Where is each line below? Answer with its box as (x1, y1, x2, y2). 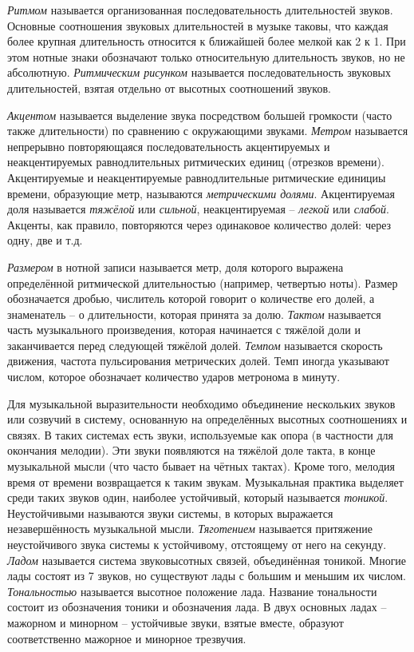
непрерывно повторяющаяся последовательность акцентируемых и (7, 137, 330, 154)
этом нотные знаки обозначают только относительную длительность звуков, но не (7, 48, 405, 65)
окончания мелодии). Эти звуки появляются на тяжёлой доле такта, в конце (7, 442, 376, 459)
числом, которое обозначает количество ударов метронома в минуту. (7, 368, 341, 385)
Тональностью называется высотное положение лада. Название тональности (7, 582, 377, 599)
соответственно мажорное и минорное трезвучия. (7, 630, 246, 646)
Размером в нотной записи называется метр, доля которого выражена (7, 258, 344, 275)
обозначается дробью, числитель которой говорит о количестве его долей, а (7, 290, 375, 307)
